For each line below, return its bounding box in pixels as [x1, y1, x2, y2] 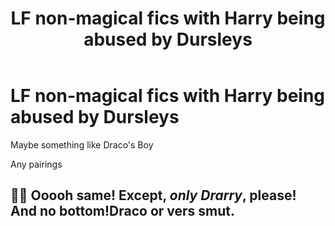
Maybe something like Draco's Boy [10, 138, 154, 151]
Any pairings [10, 158, 63, 170]
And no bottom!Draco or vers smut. [10, 203, 236, 220]
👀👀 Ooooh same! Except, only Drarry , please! [10, 187, 297, 204]
